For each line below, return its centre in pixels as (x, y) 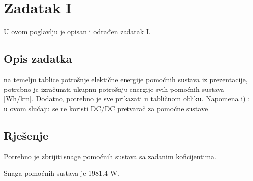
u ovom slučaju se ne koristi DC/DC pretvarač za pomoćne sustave (106, 108)
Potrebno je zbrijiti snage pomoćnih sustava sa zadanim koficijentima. (110, 156)
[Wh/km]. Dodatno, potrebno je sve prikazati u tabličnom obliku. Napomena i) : (127, 99)
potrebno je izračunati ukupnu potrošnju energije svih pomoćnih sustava (114, 89)
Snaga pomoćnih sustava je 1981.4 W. (62, 173)
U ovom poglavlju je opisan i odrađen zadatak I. (77, 32)
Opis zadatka (38, 58)
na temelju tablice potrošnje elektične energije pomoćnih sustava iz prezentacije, (126, 79)
